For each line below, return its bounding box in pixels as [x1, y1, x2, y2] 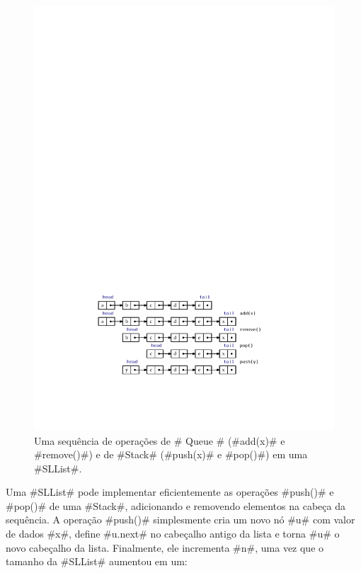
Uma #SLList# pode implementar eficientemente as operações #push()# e [6, 484, 334, 499]
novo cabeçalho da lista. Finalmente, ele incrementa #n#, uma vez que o [6, 540, 324, 555]
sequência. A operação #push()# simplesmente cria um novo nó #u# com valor [6, 512, 355, 527]
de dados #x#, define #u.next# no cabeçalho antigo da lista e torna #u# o [6, 526, 340, 541]
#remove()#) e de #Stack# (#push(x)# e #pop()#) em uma [34, 447, 308, 462]
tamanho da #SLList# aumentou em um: [6, 554, 188, 569]
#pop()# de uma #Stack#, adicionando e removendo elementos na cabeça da [6, 498, 345, 513]
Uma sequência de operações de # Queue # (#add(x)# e [34, 433, 285, 448]
